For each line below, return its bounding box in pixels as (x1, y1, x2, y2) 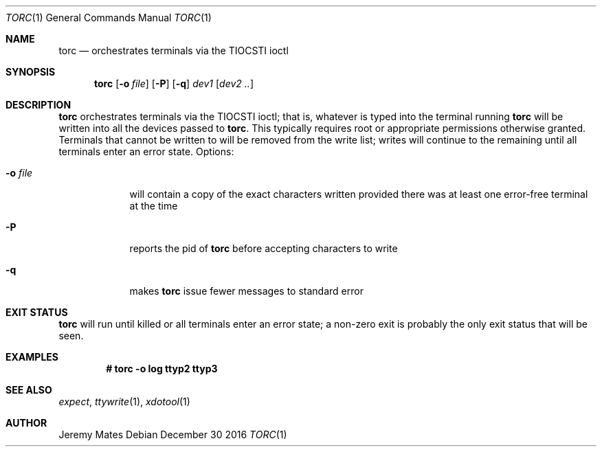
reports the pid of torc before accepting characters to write (129, 242, 398, 254)
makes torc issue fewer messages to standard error (129, 285, 364, 297)
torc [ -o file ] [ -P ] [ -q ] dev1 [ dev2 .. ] (94, 78, 254, 89)
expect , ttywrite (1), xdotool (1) (58, 396, 190, 407)
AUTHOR (5, 417, 47, 429)
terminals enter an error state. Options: (58, 146, 234, 157)
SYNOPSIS (5, 66, 56, 78)
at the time (129, 200, 178, 212)
